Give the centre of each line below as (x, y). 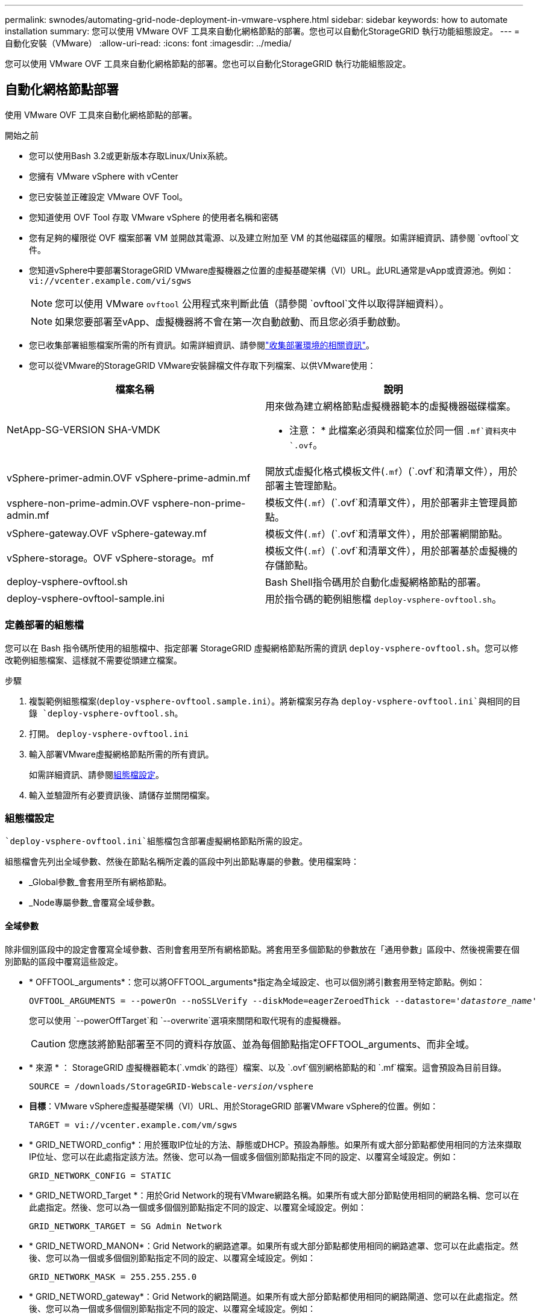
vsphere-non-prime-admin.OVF (78, 503)
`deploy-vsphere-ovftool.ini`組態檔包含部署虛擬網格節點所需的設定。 (156, 841)
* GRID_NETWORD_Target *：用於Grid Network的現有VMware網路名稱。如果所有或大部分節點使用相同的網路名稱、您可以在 (274, 1195)
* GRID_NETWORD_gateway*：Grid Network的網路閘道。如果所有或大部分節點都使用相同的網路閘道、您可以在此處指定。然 (273, 1296)
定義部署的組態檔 (44, 625)
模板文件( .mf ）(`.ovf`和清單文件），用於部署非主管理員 (387, 502)
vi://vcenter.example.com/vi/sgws (110, 280)
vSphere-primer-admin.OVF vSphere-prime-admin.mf (129, 478)
